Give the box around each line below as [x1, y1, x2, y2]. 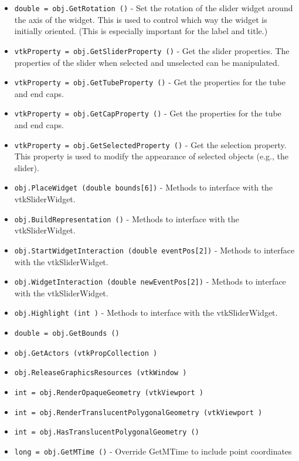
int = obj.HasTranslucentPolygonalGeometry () [14, 428, 199, 437]
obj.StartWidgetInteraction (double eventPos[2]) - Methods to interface [14, 243, 295, 256]
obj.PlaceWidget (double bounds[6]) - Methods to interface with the [14, 181, 273, 193]
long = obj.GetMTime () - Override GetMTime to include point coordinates [14, 445, 292, 457]
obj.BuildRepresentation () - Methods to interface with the [14, 212, 239, 225]
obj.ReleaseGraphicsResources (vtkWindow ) [14, 369, 187, 378]
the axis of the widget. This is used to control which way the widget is [14, 13, 267, 25]
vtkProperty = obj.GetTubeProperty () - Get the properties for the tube [14, 76, 286, 88]
